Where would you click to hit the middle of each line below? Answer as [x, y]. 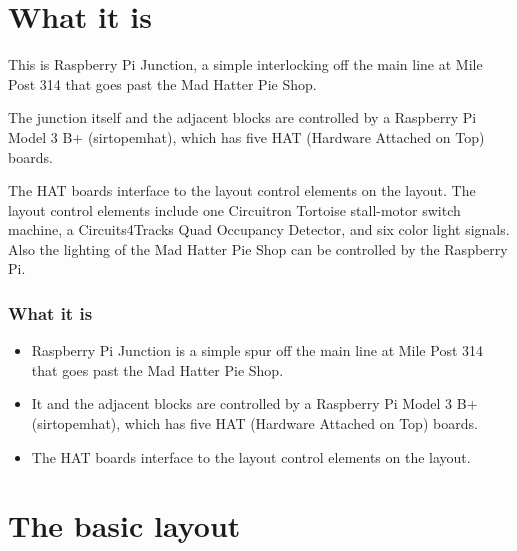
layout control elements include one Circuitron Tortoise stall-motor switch [234, 209]
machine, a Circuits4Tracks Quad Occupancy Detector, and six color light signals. [259, 229]
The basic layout [124, 525]
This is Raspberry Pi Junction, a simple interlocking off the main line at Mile [245, 64]
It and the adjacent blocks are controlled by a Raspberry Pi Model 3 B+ [254, 403]
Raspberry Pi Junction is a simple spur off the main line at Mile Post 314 [257, 350]
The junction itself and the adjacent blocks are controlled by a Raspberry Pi [242, 117]
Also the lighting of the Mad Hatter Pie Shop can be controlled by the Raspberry [258, 248]
